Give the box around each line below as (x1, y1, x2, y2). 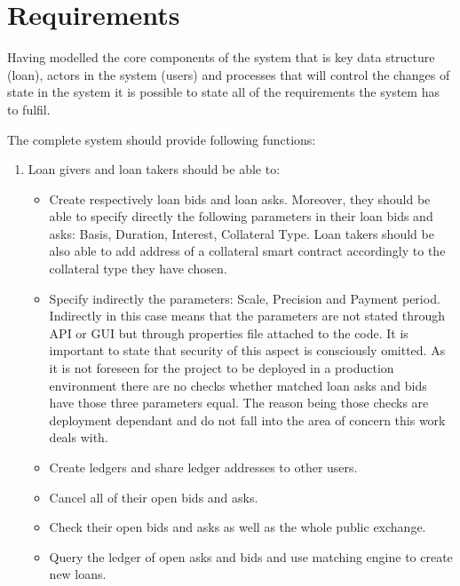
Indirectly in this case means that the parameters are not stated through (49, 306, 446, 325)
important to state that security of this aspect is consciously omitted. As (49, 341, 446, 360)
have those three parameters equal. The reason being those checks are (49, 393, 429, 412)
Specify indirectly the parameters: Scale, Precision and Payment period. (49, 289, 440, 307)
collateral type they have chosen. (49, 259, 227, 278)
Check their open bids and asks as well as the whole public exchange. (49, 518, 426, 536)
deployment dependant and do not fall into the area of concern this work (49, 410, 446, 429)
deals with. (49, 428, 108, 447)
